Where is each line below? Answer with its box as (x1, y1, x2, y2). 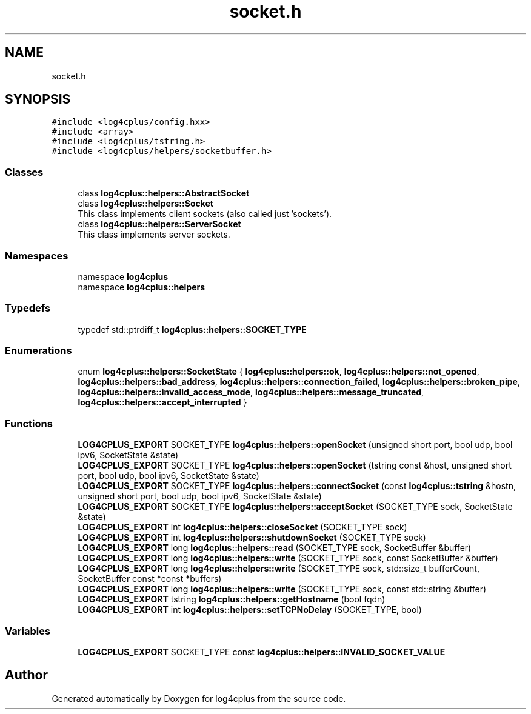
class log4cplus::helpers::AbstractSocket (78, 188, 250, 199)
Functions (5, 417, 53, 430)
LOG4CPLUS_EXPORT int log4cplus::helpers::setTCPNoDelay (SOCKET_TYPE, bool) (78, 604, 422, 615)
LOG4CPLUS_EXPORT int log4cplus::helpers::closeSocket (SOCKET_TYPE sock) (78, 522, 407, 533)
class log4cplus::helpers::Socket (78, 198, 213, 209)
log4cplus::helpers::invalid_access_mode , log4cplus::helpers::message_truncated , (78, 387, 424, 398)
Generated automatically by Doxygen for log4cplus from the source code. (52, 693, 346, 704)
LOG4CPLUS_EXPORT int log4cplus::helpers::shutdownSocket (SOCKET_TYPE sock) (78, 532, 426, 543)
